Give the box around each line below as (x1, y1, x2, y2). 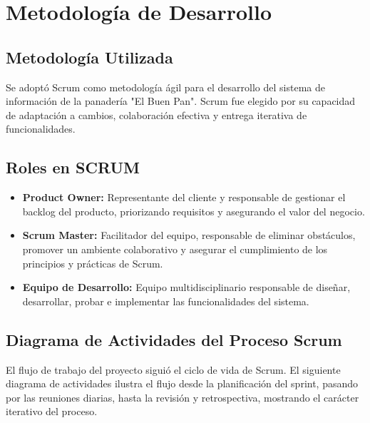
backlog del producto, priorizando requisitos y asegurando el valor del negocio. (22, 203, 365, 218)
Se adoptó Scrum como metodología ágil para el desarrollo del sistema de (6, 79, 325, 94)
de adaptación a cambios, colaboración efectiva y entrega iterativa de (6, 107, 307, 122)
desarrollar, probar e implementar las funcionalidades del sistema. (22, 293, 309, 308)
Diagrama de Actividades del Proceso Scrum (6, 328, 342, 350)
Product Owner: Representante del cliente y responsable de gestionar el (22, 190, 346, 205)
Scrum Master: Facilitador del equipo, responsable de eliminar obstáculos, (22, 228, 356, 243)
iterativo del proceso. (6, 404, 98, 419)
